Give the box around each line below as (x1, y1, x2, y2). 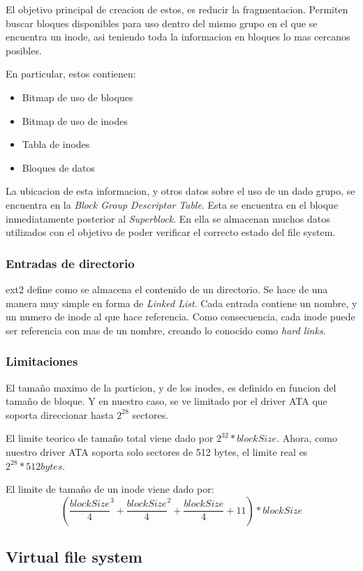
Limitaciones (6, 353, 78, 370)
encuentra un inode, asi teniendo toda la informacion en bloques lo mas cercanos (6, 29, 350, 44)
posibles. (6, 43, 42, 57)
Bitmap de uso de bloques (22, 89, 133, 104)
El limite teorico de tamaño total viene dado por (6, 431, 214, 445)
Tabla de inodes (22, 137, 90, 151)
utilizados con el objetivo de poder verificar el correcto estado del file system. (6, 225, 336, 239)
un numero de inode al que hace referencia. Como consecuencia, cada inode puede (6, 309, 355, 324)
